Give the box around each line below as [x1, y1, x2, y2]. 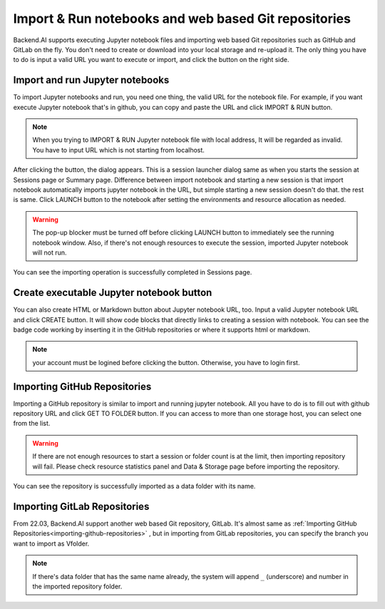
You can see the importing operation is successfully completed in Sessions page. [13, 268, 252, 277]
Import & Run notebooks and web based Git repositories [13, 11, 351, 26]
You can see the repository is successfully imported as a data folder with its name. [13, 482, 256, 491]
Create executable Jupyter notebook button [13, 287, 212, 299]
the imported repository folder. [32, 582, 123, 590]
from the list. [13, 419, 51, 428]
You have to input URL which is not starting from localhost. [32, 145, 205, 154]
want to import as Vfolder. [13, 539, 90, 548]
